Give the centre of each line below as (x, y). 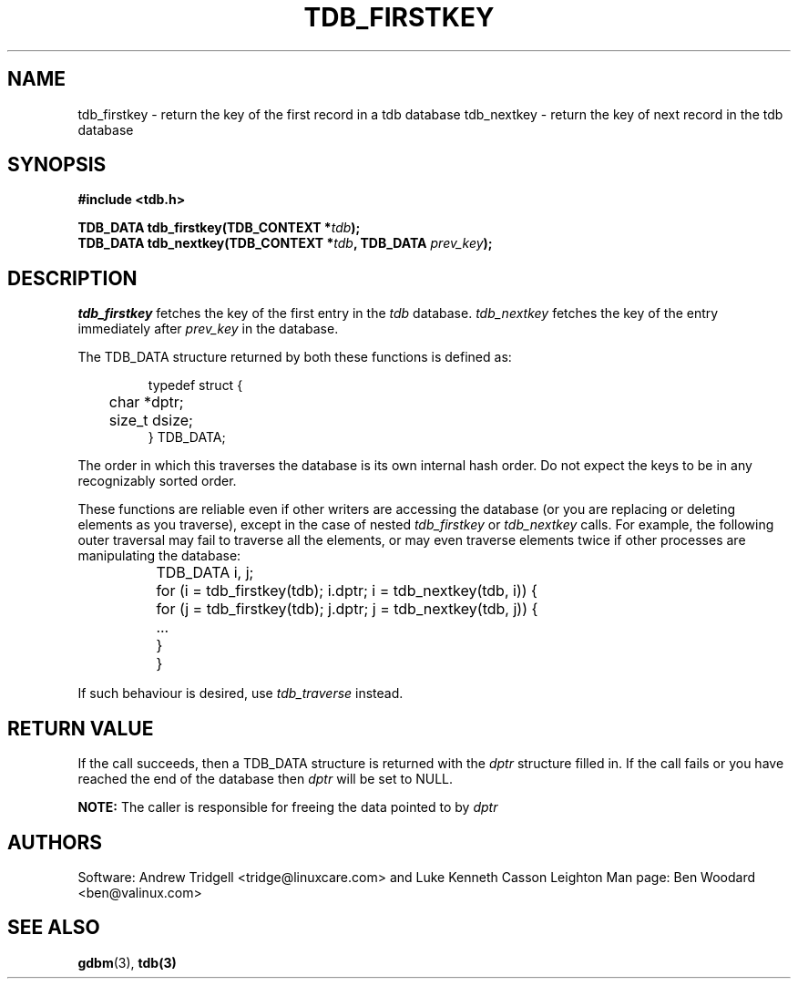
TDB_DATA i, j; (205, 573)
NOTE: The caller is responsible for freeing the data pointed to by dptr (288, 807)
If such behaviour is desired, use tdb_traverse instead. (240, 693)
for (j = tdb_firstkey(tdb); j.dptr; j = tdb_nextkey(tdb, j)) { (347, 609)
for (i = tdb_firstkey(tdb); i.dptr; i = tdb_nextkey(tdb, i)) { (347, 591)
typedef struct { (195, 385)
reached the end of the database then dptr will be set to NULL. (266, 779)
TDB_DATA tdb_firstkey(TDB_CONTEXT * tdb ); (219, 228)
